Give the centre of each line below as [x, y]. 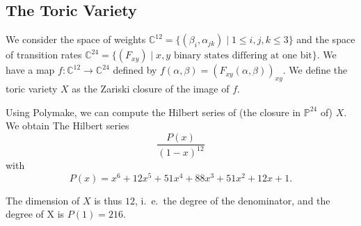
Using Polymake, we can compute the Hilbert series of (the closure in [153, 112]
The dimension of [43, 200]
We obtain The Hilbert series [67, 126]
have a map [30, 70]
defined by [135, 70]
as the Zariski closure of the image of [151, 88]
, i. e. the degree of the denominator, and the [233, 200]
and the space [326, 39]
